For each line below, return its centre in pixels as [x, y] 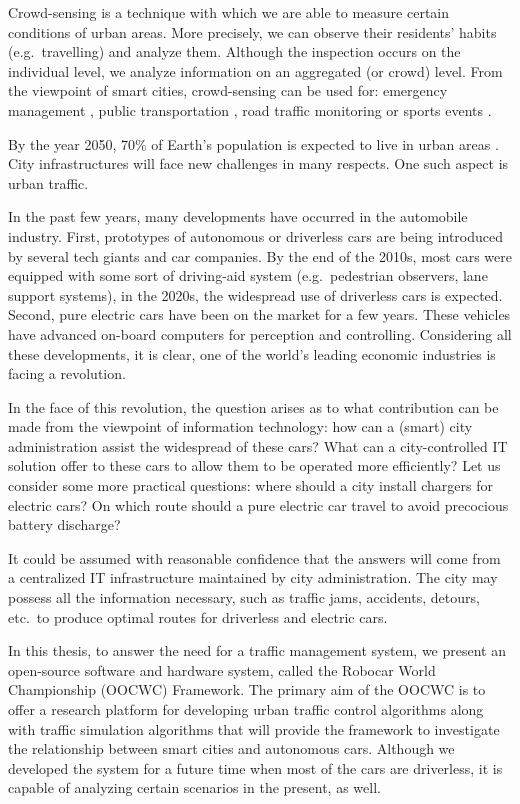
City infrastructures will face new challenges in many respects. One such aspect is [258, 163]
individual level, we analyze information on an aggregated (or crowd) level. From [255, 70]
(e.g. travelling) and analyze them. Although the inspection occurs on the [234, 51]
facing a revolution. [67, 373]
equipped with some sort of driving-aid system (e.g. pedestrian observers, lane [248, 275]
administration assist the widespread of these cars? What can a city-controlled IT [258, 445]
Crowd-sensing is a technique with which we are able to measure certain [229, 12]
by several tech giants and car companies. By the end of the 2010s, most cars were [260, 255]
